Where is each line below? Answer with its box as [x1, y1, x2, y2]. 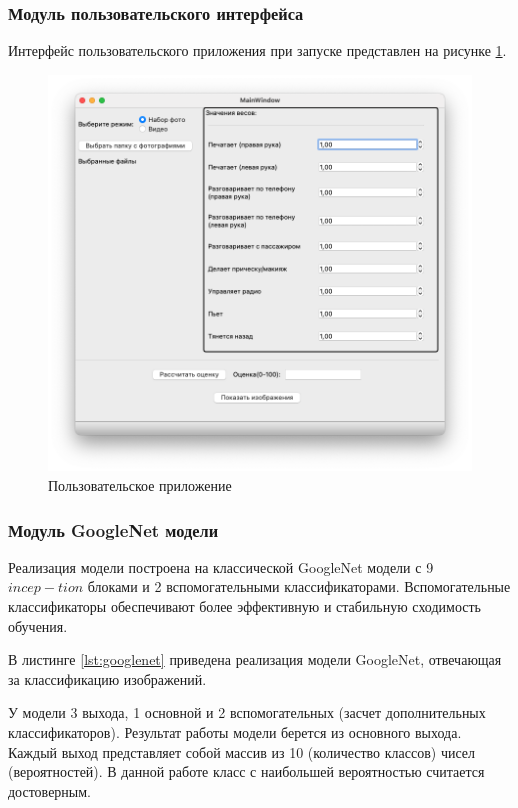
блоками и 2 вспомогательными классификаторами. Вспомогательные [87, 576, 511, 597]
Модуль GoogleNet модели [8, 517, 219, 542]
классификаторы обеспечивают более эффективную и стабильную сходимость [8, 595, 481, 616]
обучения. [8, 615, 68, 636]
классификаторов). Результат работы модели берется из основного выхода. [8, 721, 462, 742]
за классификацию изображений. [8, 668, 207, 689]
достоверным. [8, 780, 92, 801]
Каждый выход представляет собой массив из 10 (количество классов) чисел [8, 741, 476, 762]
